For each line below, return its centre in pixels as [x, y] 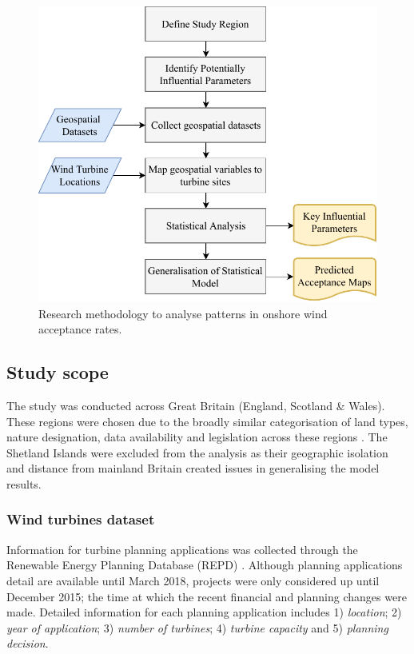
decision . [28, 643]
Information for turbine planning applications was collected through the [182, 549]
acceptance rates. [80, 329]
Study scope [58, 372]
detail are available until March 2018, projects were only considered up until [193, 580]
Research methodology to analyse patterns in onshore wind [183, 313]
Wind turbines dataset [81, 519]
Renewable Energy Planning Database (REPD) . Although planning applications [205, 565]
